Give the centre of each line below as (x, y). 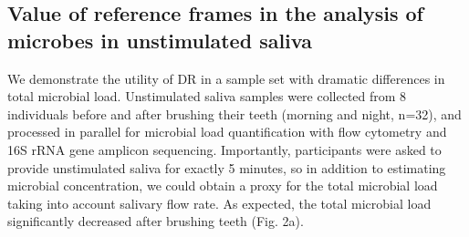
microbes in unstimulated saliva (160, 40)
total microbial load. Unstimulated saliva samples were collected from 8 (207, 96)
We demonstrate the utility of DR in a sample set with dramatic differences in (226, 78)
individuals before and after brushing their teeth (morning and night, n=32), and (234, 113)
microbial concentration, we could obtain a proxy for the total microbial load (223, 185)
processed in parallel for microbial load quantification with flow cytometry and (227, 132)
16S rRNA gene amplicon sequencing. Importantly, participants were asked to (224, 149)
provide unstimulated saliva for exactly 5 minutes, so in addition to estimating (227, 167)
